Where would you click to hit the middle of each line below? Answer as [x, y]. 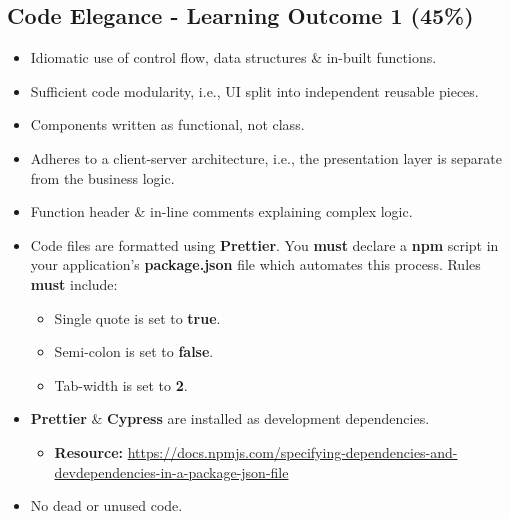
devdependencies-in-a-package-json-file [171, 471]
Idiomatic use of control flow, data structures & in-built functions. [233, 57]
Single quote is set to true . [137, 317]
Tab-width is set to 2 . [121, 384]
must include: [74, 283]
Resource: [89, 451]
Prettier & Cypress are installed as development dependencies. [230, 418]
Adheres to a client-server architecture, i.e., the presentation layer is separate [266, 157]
